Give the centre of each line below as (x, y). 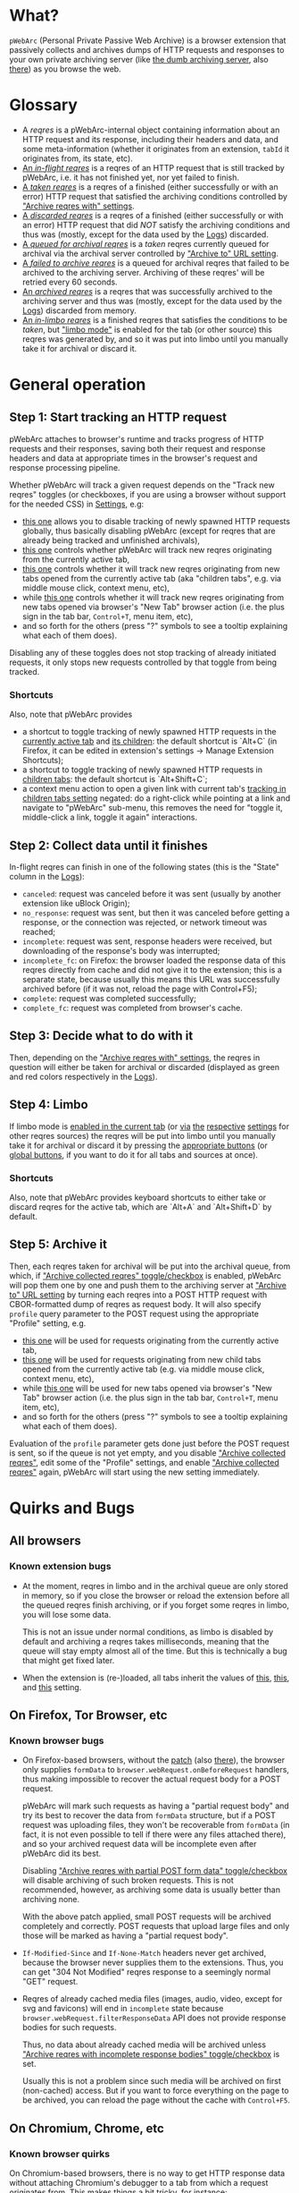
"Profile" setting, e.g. (48, 1323)
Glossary (44, 105)
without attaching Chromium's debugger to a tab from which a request (139, 2182)
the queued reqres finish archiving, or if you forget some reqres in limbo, (156, 1605)
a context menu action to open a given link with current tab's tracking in (154, 789)
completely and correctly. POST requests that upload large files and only (156, 1926)
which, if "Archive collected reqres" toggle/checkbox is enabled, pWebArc (145, 1275)
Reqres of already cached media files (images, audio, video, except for (152, 1999)
